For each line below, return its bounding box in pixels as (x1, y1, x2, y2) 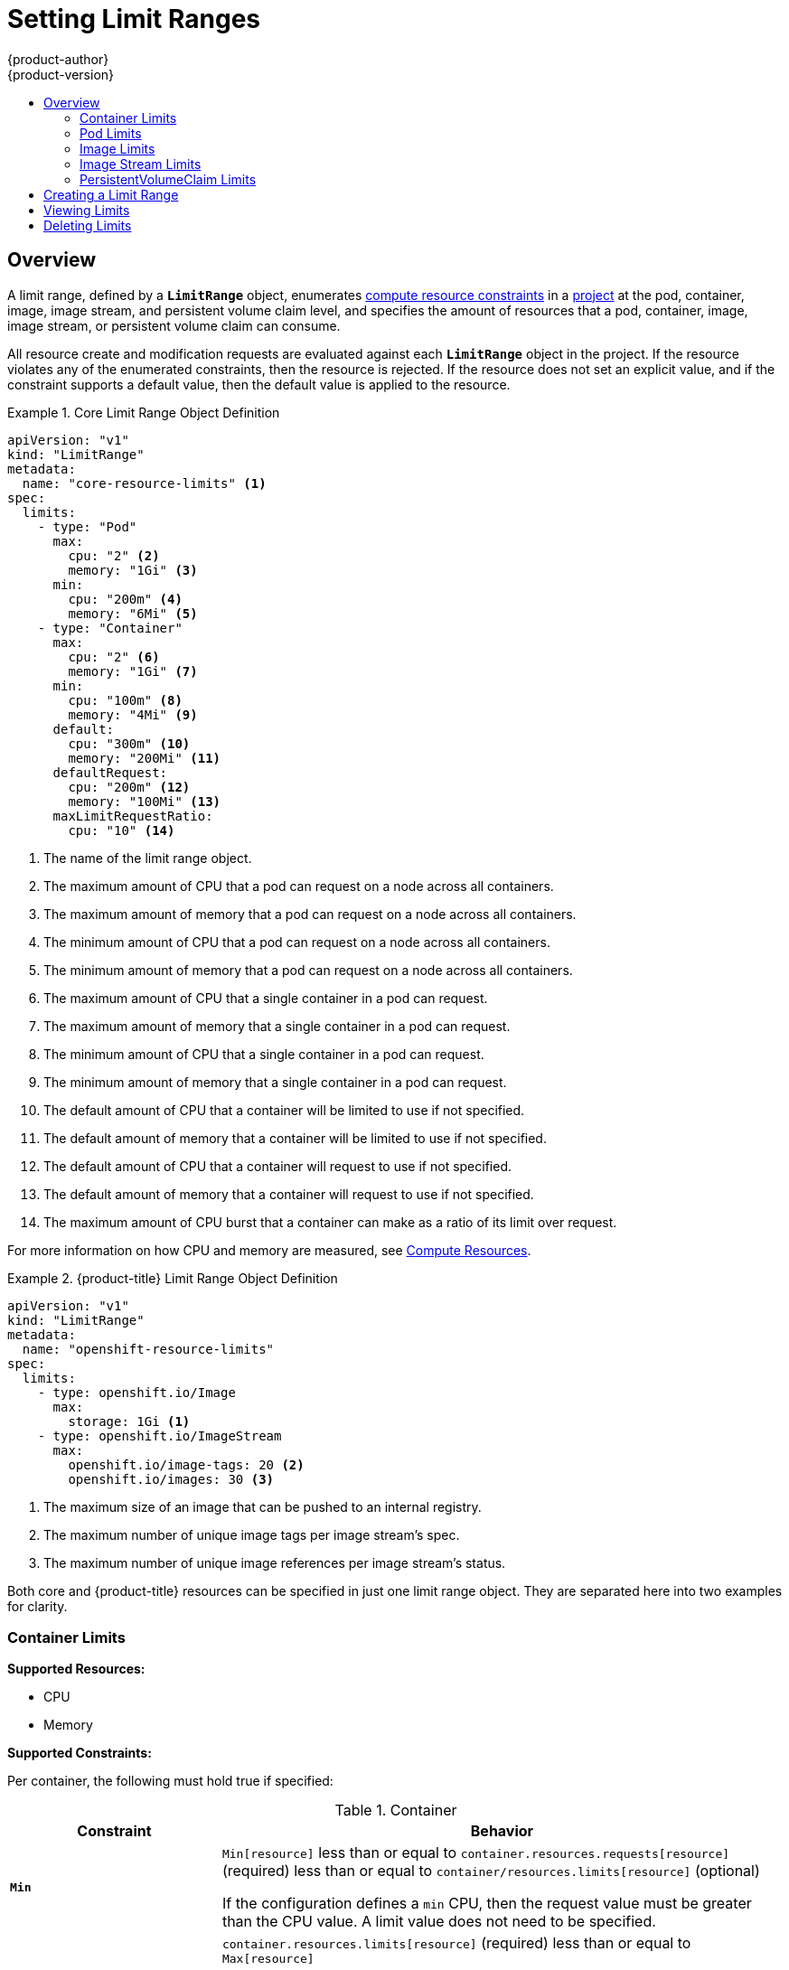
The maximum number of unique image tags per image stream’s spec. (43, 1526, 460, 1543)
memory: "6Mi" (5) (68, 605, 198, 621)
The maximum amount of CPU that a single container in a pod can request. (43, 990, 488, 1006)
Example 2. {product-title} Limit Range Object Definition (7, 1270, 338, 1286)
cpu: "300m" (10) (68, 736, 191, 751)
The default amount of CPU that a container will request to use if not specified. (43, 1158, 512, 1174)
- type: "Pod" (37, 519, 137, 534)
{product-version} (7, 66, 115, 82)
